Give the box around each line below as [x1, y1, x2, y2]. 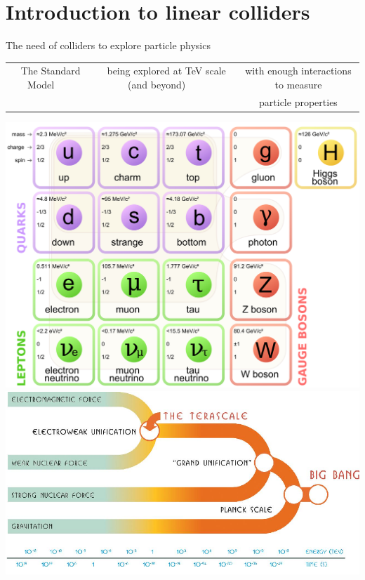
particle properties [259, 94, 338, 109]
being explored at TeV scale [107, 63, 226, 78]
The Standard [20, 63, 81, 78]
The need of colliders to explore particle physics [6, 38, 211, 53]
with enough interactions [245, 63, 352, 78]
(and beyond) [128, 77, 186, 92]
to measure [274, 77, 322, 92]
